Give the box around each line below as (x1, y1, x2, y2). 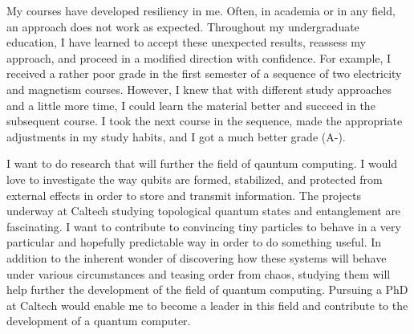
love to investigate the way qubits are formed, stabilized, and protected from (6, 170, 383, 187)
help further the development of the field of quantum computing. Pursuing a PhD (6, 281, 408, 298)
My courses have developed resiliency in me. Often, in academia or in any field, (6, 2, 396, 18)
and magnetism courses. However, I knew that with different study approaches (6, 80, 392, 97)
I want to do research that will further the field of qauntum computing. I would (6, 155, 398, 172)
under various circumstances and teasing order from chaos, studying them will (6, 265, 391, 282)
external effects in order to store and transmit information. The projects (6, 186, 361, 203)
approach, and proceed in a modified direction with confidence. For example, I (6, 49, 392, 66)
